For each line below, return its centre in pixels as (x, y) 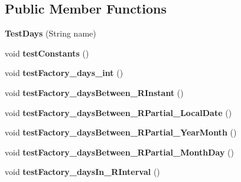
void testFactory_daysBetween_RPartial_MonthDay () (119, 152)
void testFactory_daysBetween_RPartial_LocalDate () (118, 112)
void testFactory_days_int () (64, 73)
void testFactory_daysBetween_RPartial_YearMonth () (121, 132)
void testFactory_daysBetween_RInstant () (94, 92)
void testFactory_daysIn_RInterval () (82, 172)
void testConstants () (47, 53)
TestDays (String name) (51, 33)
